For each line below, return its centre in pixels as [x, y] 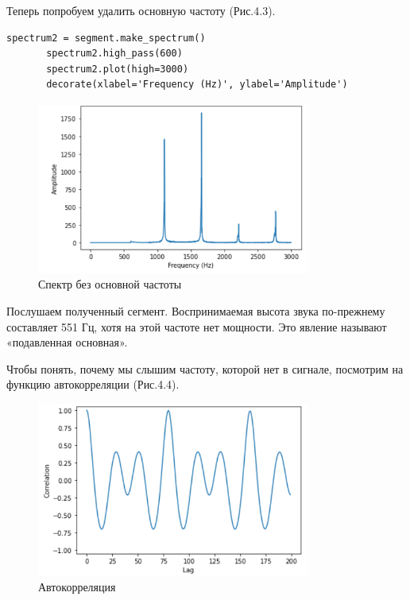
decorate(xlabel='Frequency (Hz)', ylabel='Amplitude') [197, 85]
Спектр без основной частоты [110, 284]
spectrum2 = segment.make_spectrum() [106, 38]
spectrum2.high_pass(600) [114, 54]
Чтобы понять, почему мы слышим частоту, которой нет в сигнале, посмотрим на [205, 368]
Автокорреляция [77, 587]
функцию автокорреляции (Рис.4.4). [93, 384]
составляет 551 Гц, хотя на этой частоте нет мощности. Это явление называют [197, 326]
